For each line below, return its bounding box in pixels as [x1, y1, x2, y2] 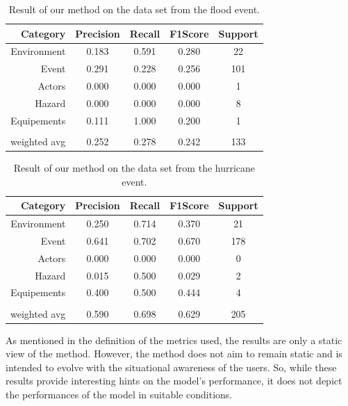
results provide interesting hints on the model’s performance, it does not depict [6, 373, 342, 388]
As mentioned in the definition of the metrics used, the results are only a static [6, 332, 342, 347]
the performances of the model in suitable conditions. [6, 387, 233, 401]
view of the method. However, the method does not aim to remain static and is [6, 346, 342, 361]
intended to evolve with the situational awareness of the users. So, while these [6, 359, 337, 374]
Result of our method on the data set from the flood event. [8, 2, 260, 16]
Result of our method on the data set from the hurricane [13, 161, 256, 174]
